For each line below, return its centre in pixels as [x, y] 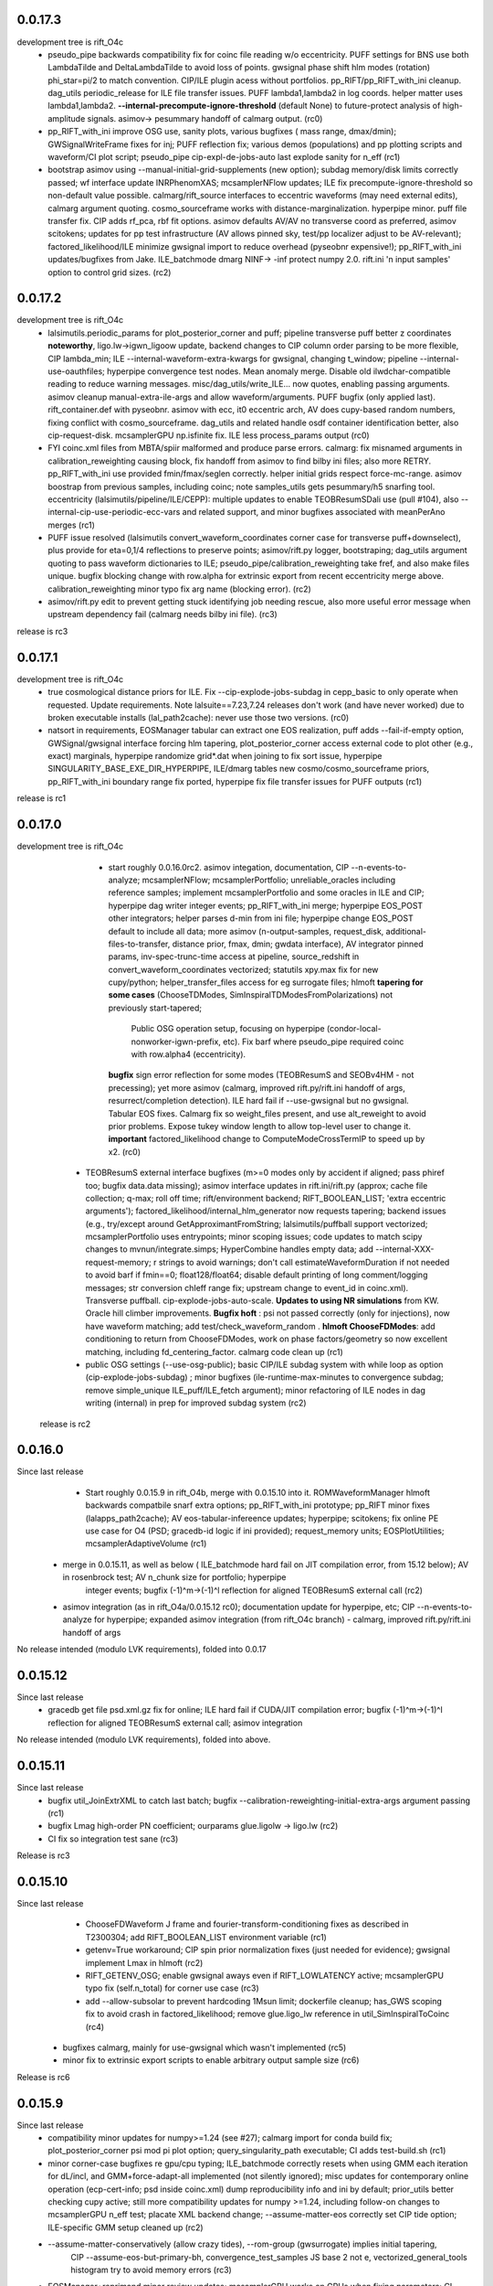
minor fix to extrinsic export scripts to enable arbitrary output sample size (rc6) [211, 2060]
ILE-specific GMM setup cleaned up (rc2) [126, 2227]
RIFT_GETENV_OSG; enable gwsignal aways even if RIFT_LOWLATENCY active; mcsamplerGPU [265, 1975]
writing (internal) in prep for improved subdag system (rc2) [196, 1403]
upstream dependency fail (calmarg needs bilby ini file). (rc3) [163, 614]
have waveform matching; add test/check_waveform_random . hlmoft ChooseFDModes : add [260, 1326]
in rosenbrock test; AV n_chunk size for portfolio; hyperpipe [174, 1577]
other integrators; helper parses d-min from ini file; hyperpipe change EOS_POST [261, 918]
